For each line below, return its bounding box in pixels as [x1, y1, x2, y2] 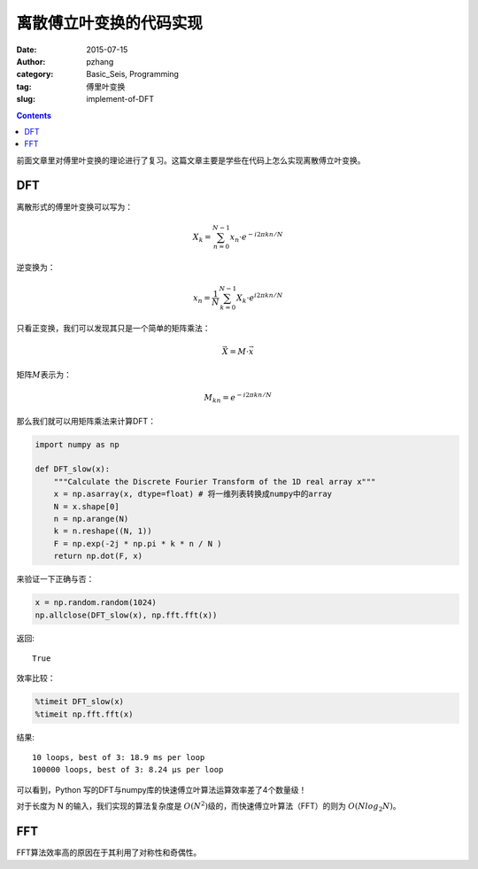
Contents [16, 110, 52, 120]
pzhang [86, 56, 114, 66]
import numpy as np [35, 439, 119, 449]
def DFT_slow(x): [35, 464, 111, 474]
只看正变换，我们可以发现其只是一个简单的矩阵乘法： [16, 323, 211, 334]
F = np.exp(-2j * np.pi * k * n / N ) [53, 539, 222, 548]
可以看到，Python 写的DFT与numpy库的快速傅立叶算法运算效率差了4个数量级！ [16, 784, 307, 795]
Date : [16, 44, 37, 55]
